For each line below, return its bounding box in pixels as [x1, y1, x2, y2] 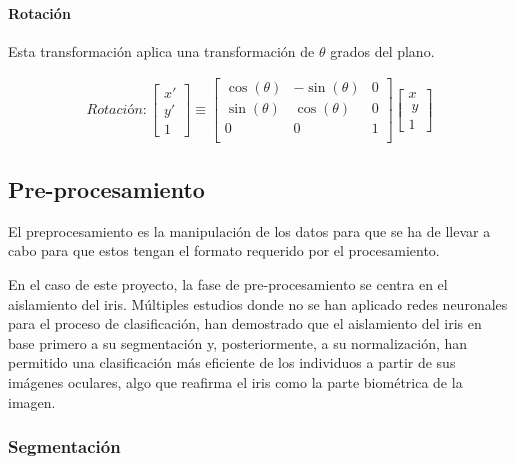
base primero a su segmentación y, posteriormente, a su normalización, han [8, 332, 468, 353]
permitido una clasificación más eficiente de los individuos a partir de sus [8, 352, 456, 373]
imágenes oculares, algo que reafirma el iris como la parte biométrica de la [8, 371, 463, 392]
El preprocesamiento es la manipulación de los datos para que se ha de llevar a [8, 220, 491, 241]
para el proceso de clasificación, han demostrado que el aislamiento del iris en [8, 313, 482, 334]
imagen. [8, 391, 56, 412]
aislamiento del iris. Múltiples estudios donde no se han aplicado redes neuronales [8, 293, 508, 314]
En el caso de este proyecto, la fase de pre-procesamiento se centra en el [8, 273, 448, 294]
